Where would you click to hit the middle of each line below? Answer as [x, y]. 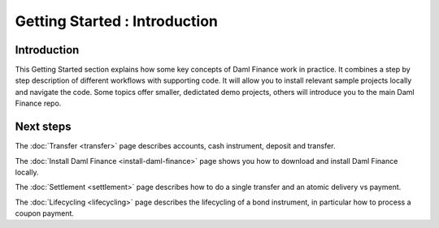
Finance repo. [38, 103]
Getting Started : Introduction [117, 21]
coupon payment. [45, 213]
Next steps [43, 127]
